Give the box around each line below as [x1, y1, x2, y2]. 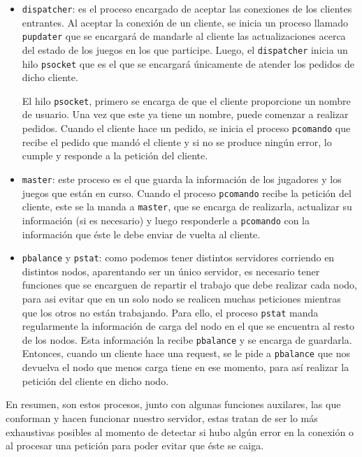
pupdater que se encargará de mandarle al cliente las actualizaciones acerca [22, 29, 346, 43]
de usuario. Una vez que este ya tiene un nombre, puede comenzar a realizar [22, 107, 349, 122]
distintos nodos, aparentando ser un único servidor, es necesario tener [22, 263, 320, 278]
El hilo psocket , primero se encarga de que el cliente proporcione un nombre [22, 93, 351, 108]
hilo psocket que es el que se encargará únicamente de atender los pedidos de [22, 56, 354, 71]
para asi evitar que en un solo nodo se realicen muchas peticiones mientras [22, 291, 341, 305]
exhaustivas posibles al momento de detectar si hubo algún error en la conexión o [6, 424, 354, 439]
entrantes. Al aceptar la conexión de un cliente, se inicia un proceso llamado [22, 15, 349, 29]
